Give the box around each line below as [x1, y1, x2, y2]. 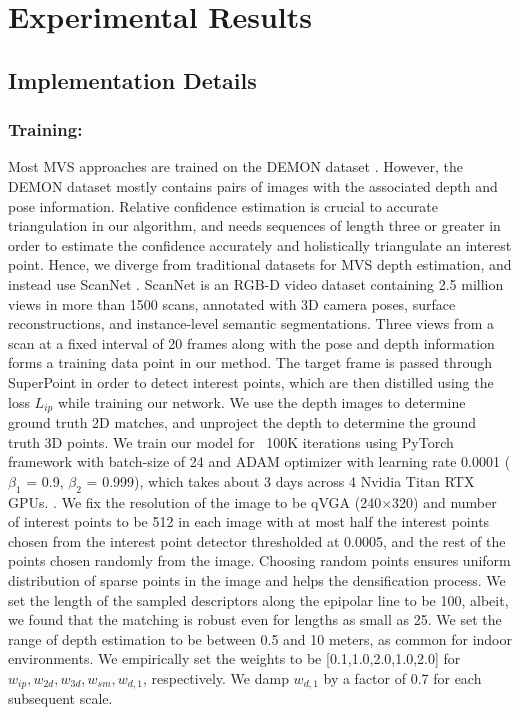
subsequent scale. [8, 688, 113, 709]
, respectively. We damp [142, 667, 289, 688]
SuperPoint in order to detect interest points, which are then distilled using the [8, 371, 494, 392]
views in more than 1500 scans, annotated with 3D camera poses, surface [8, 293, 456, 314]
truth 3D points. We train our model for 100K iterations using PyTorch [8, 431, 454, 452]
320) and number [392, 491, 497, 512]
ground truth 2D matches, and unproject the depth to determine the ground [8, 411, 476, 432]
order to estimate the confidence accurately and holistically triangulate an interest [8, 234, 512, 255]
